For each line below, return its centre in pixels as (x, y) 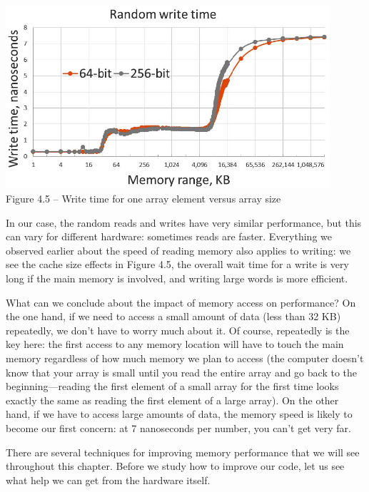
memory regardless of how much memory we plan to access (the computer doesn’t (185, 358)
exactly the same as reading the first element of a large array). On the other (172, 400)
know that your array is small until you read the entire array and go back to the (181, 372)
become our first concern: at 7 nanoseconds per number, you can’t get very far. (178, 427)
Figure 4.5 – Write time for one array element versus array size (143, 199)
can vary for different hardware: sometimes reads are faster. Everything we (169, 236)
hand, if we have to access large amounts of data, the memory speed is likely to (179, 414)
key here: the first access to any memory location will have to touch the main (175, 344)
